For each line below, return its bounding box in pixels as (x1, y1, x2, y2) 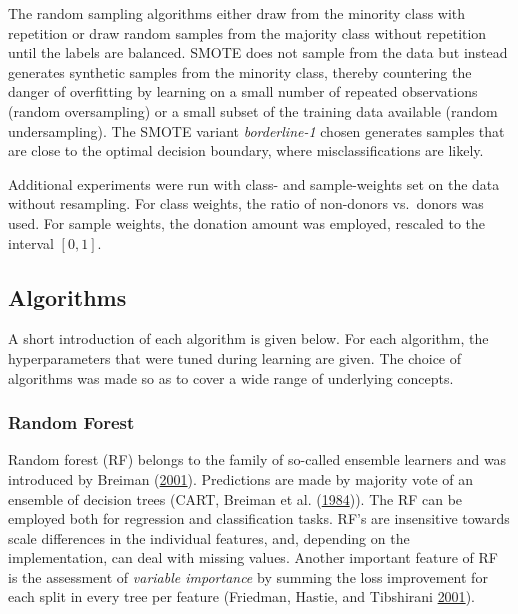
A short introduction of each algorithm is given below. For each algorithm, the (8, 328, 489, 349)
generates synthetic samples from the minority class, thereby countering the (8, 61, 472, 82)
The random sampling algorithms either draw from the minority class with (8, 3, 466, 23)
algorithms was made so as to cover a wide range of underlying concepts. (8, 367, 454, 388)
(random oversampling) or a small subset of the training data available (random (8, 100, 498, 121)
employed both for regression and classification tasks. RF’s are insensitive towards (8, 508, 510, 529)
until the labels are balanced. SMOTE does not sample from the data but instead (8, 42, 508, 63)
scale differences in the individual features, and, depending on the (8, 527, 410, 548)
